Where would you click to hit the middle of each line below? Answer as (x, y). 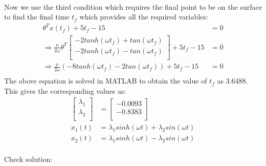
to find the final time (37, 17)
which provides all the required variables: (144, 17)
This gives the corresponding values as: (65, 90)
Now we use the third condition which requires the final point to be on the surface (133, 6)
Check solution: (28, 159)
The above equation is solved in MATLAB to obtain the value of (106, 81)
